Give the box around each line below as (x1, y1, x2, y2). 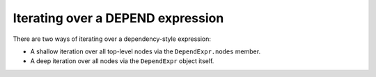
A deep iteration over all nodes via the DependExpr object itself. (30, 57, 214, 65)
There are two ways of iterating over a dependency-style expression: (13, 35, 212, 43)
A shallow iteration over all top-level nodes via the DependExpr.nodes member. (30, 47, 261, 55)
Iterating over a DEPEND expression (13, 10, 224, 26)
